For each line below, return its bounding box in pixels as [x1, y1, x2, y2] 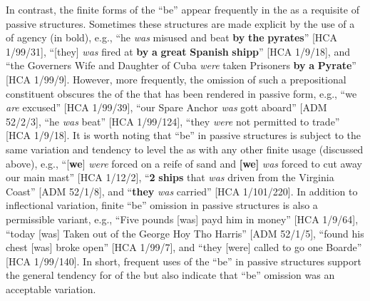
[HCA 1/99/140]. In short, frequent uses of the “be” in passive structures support [6, 253, 361, 268]
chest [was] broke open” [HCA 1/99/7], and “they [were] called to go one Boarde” [6, 240, 362, 255]
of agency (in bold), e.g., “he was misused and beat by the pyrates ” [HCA [6, 30, 337, 45]
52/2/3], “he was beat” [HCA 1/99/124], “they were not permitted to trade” [6, 113, 340, 128]
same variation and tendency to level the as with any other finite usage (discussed [6, 141, 364, 156]
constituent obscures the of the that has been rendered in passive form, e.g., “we [6, 86, 357, 101]
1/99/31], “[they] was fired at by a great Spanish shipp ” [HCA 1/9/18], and [6, 44, 350, 58]
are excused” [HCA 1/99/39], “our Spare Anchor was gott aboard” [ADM [6, 100, 327, 115]
